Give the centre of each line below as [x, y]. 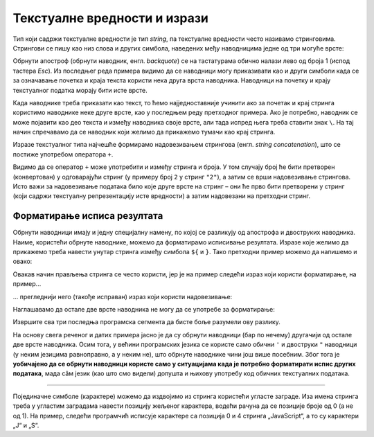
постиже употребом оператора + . [63, 154]
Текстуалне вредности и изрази [111, 18]
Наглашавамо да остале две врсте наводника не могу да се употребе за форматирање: [144, 310]
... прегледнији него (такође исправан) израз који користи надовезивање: [123, 296]
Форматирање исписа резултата [88, 216]
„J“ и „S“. [26, 425]
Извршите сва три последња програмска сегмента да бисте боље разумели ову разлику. [146, 322]
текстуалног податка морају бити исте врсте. [80, 90]
